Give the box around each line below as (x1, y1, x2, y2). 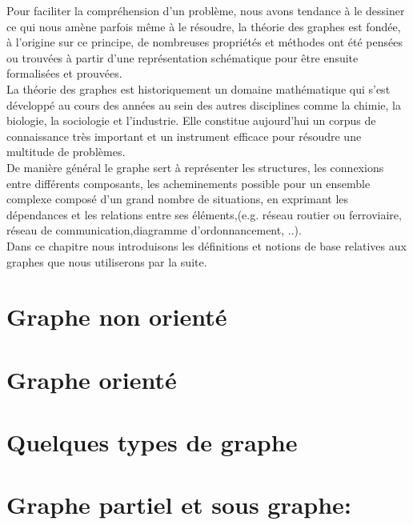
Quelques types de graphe (6, 426, 298, 459)
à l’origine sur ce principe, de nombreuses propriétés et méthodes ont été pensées (6, 34, 403, 50)
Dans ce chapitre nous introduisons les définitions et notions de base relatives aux (6, 237, 407, 254)
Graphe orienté (6, 363, 177, 395)
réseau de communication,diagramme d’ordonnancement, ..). (6, 222, 302, 238)
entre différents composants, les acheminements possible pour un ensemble (6, 174, 371, 191)
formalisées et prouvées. (6, 65, 122, 82)
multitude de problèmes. (6, 143, 126, 160)
